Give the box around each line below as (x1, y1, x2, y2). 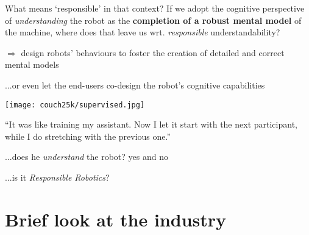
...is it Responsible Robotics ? (5, 171, 110, 183)
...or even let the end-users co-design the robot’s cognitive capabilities (5, 78, 265, 91)
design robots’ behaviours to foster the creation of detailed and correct (21, 46, 285, 59)
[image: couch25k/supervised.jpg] (5, 100, 145, 109)
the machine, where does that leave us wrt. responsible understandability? (5, 26, 280, 38)
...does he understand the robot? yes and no (5, 150, 168, 163)
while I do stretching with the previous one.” (5, 129, 171, 142)
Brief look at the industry (5, 206, 227, 231)
